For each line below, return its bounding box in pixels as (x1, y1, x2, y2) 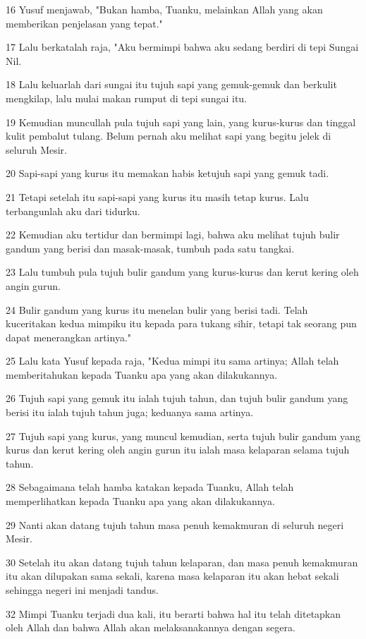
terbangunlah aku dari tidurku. (6, 203, 140, 218)
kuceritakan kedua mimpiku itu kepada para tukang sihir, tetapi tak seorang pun (6, 316, 357, 331)
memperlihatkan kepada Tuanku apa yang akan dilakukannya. (6, 494, 276, 509)
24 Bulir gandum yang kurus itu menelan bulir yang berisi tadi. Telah (6, 302, 308, 317)
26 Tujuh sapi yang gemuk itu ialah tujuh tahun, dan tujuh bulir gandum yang (6, 391, 348, 406)
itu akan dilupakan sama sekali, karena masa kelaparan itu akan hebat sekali (6, 568, 339, 583)
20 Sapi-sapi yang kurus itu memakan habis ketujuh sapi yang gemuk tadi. (6, 166, 329, 181)
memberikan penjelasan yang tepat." (6, 16, 163, 30)
